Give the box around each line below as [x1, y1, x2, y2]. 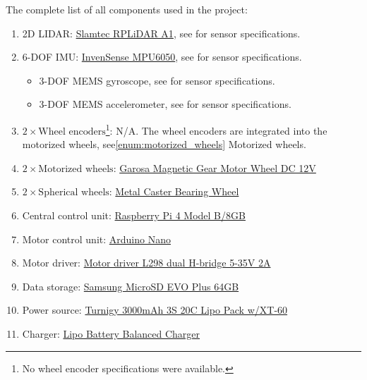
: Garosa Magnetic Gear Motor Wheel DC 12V [113, 160, 316, 175]
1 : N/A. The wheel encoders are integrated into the [105, 121, 327, 137]
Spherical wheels [38, 188, 109, 198]
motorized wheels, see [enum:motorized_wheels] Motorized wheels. [22, 137, 306, 152]
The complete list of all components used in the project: [6, 2, 248, 16]
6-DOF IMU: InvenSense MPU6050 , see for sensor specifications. [22, 49, 302, 64]
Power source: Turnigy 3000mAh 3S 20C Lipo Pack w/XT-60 [22, 302, 288, 317]
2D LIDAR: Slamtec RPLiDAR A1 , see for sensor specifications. [22, 25, 301, 40]
